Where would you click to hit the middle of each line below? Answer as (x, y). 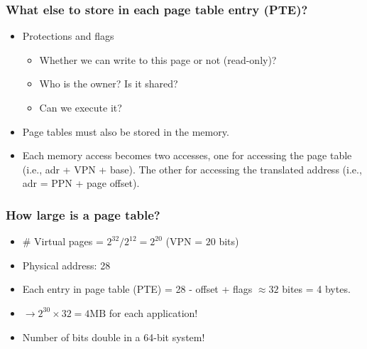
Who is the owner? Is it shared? (109, 84)
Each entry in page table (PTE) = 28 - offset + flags (137, 289)
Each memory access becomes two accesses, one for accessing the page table (187, 155)
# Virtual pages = (63, 241)
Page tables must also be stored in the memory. (126, 131)
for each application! (153, 312)
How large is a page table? (83, 214)
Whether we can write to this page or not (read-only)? (158, 59)
